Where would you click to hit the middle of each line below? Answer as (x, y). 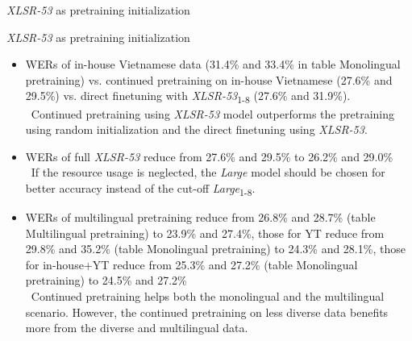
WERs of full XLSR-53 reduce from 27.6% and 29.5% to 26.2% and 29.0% (209, 156)
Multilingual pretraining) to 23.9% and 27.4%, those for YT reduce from (205, 233)
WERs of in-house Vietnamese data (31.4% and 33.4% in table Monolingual (213, 64)
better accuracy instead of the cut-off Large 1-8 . (140, 189)
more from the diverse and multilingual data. (137, 328)
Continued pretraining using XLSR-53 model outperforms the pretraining (212, 113)
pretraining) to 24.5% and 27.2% (106, 280)
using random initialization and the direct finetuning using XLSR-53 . (196, 129)
